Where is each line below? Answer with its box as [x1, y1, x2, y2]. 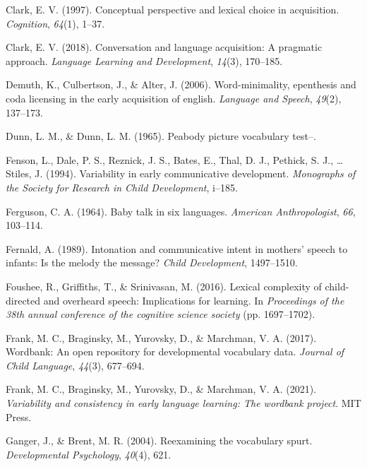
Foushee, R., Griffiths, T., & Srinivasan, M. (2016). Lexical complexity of [6, 278, 322, 293]
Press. [6, 409, 32, 424]
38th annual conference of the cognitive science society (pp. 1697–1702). [6, 307, 315, 321]
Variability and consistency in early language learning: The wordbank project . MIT [6, 396, 361, 410]
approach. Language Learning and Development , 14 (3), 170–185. [6, 53, 283, 68]
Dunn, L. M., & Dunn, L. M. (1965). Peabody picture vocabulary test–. [6, 129, 316, 143]
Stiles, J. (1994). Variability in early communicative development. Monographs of [6, 166, 356, 181]
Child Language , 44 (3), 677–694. [6, 357, 145, 372]
